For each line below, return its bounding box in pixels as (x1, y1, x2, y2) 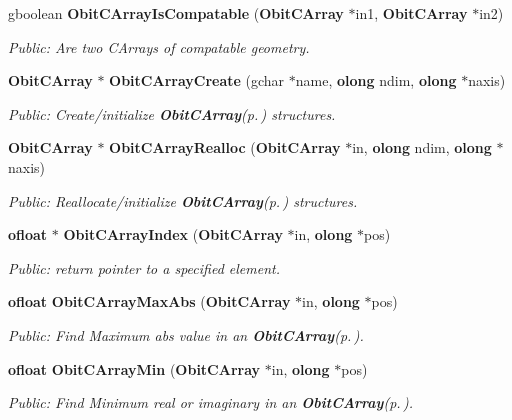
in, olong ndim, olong (352, 137, 492, 158)
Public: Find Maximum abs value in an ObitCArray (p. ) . (8, 324, 364, 345)
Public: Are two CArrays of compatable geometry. (8, 36, 310, 57)
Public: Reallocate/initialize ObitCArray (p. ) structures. (8, 190, 358, 211)
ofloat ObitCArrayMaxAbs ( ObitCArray (8, 291, 291, 312)
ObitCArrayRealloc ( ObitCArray (109, 137, 341, 158)
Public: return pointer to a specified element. (8, 257, 280, 278)
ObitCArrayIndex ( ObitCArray (63, 224, 283, 245)
